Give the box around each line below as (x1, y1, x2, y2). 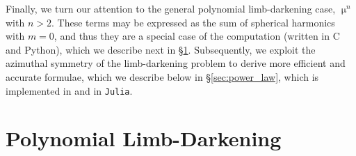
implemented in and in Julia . (6, 83, 133, 97)
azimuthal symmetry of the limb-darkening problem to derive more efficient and (6, 56, 346, 70)
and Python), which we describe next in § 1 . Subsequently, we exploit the (6, 42, 316, 56)
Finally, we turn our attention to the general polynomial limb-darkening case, (6, 1, 336, 15)
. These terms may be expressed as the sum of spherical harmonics (51, 15, 335, 29)
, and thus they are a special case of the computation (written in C (54, 29, 340, 43)
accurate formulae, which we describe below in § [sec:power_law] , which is (6, 69, 319, 84)
